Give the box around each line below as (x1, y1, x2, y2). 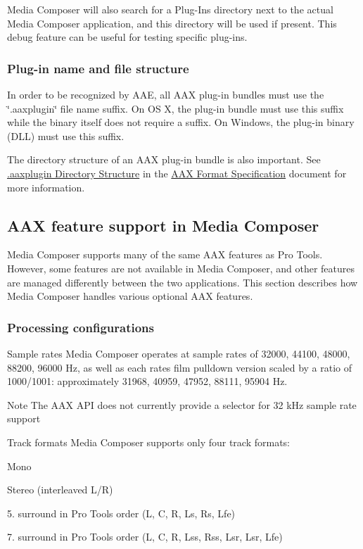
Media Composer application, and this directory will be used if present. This (7, 15, 337, 30)
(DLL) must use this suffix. (7, 128, 125, 143)
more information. (7, 179, 85, 194)
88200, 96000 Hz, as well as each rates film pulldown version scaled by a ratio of (7, 360, 352, 374)
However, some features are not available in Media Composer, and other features (7, 260, 355, 275)
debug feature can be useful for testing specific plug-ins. (7, 30, 248, 44)
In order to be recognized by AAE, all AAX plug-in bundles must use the (7, 87, 324, 101)
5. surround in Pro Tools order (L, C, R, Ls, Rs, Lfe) (7, 505, 236, 520)
